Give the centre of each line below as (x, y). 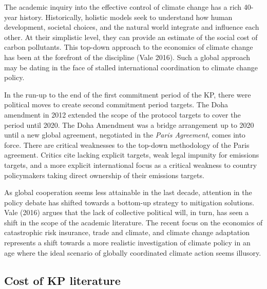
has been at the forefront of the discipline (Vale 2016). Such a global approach (127, 57)
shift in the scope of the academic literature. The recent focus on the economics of (133, 222)
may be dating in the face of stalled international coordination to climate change (131, 67)
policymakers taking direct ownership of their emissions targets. (104, 175)
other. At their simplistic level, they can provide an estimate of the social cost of (131, 37)
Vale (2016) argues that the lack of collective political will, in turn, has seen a (127, 212)
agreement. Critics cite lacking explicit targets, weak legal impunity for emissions (132, 155)
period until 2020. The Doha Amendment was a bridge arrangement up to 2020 (129, 124)
